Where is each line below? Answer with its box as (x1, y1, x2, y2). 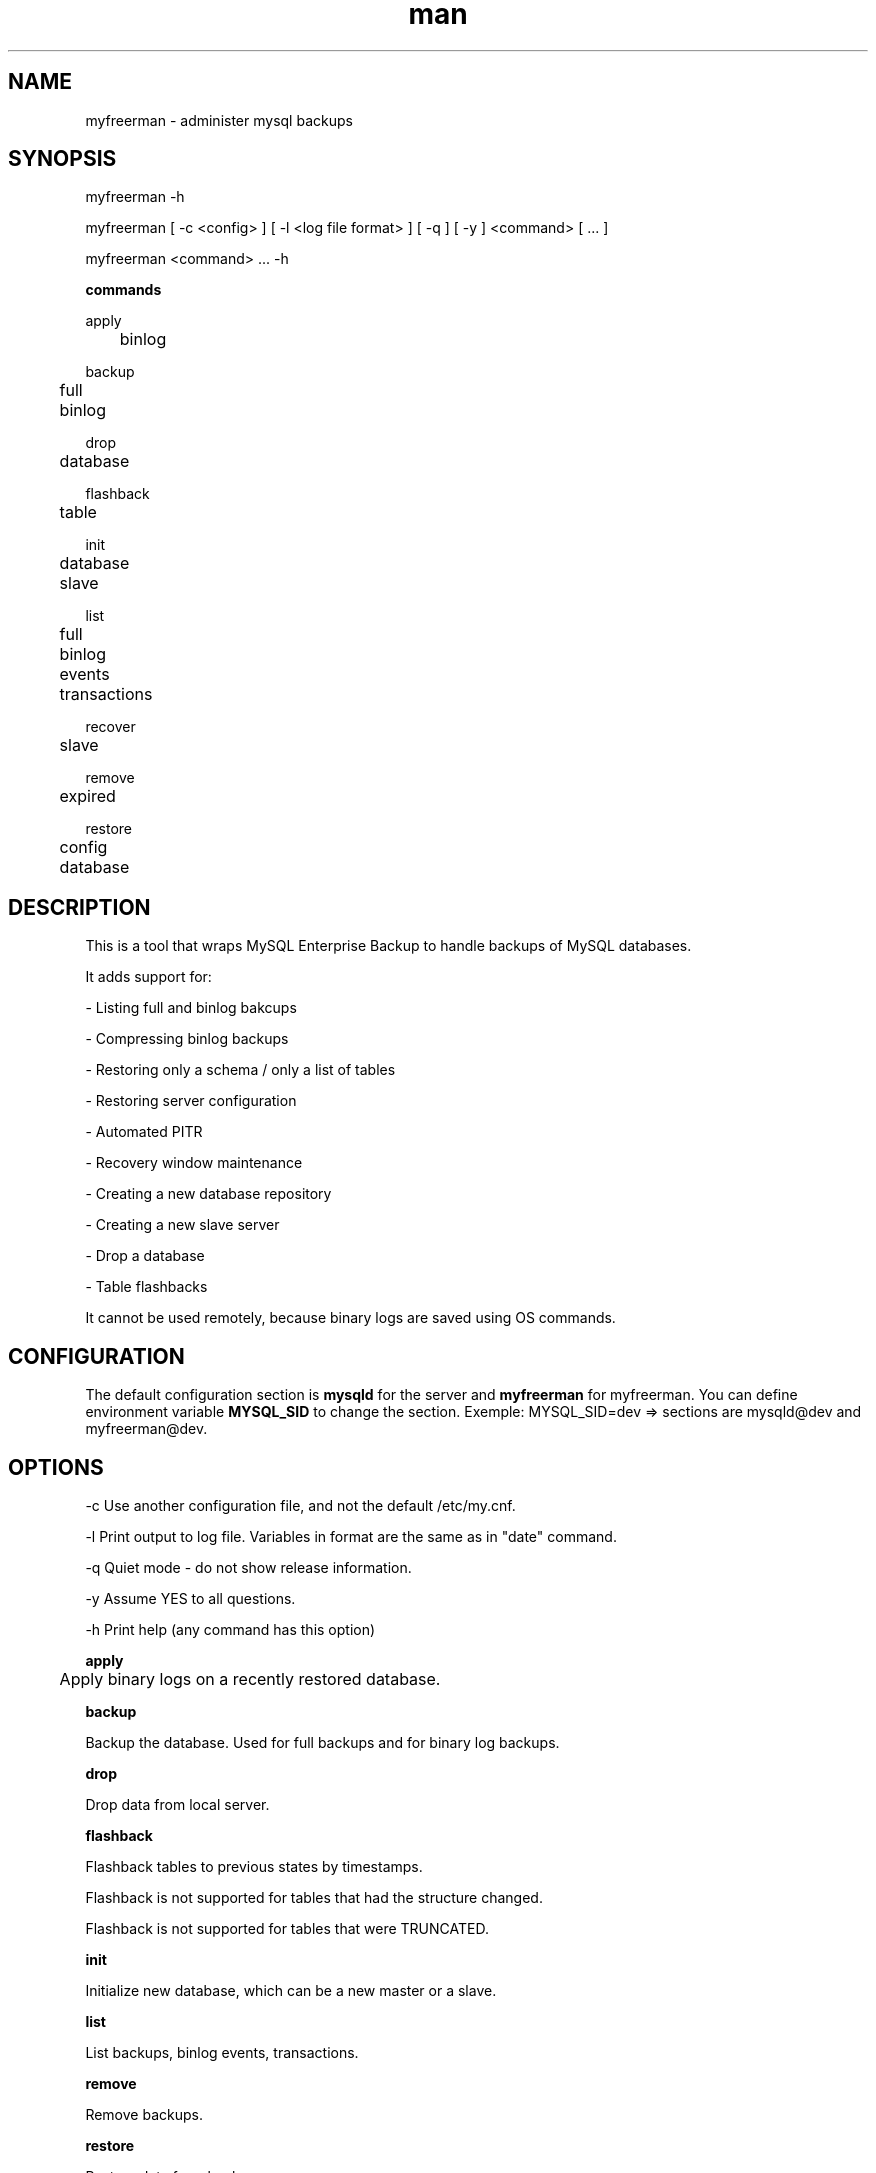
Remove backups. (85, 2105, 203, 2123)
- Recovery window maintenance (85, 1154, 303, 1172)
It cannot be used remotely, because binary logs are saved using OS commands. (85, 1309, 616, 1327)
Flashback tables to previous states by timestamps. (85, 1857, 423, 1875)
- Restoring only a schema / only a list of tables (85, 1061, 396, 1079)
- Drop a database (85, 1247, 205, 1265)
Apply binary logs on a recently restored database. (59, 1668, 441, 1689)
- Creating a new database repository (85, 1185, 332, 1203)
